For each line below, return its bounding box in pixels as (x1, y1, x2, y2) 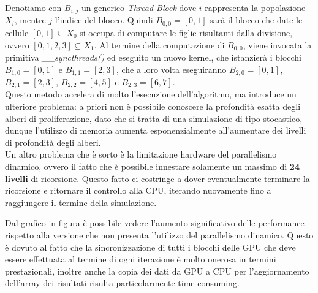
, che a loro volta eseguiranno (116, 63, 227, 75)
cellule (5, 26, 29, 39)
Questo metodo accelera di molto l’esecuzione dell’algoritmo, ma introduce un (5, 88, 297, 101)
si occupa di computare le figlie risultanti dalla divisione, (80, 26, 293, 39)
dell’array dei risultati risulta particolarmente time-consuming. (5, 276, 240, 289)
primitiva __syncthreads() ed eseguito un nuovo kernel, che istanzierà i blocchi (5, 50, 302, 63)
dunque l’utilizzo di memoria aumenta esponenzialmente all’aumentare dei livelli (5, 124, 306, 137)
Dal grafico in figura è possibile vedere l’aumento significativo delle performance (5, 216, 305, 229)
